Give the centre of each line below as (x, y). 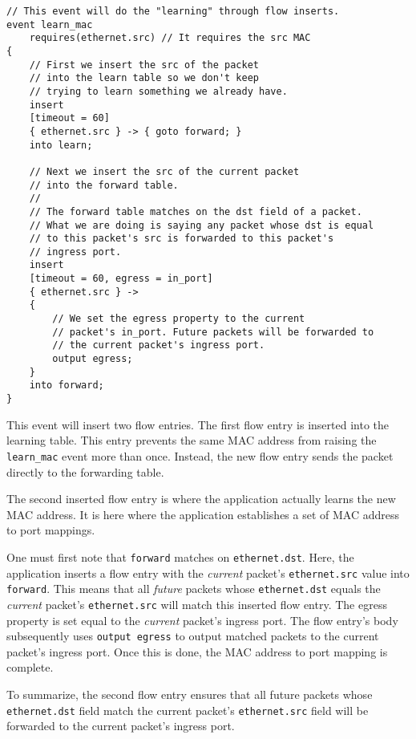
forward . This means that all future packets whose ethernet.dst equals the (194, 589)
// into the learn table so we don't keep (144, 78)
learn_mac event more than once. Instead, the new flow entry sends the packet (200, 455)
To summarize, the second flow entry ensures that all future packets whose (190, 694)
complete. (30, 667)
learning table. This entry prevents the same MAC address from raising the (192, 440)
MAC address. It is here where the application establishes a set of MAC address (203, 514)
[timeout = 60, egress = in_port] (121, 279)
